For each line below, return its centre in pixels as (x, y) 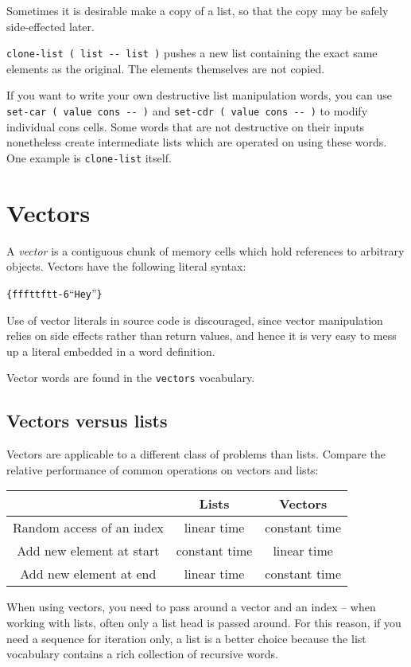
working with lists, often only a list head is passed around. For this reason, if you (204, 622)
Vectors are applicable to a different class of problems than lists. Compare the (196, 454)
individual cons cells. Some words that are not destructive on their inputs (186, 126)
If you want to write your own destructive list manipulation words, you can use (200, 95)
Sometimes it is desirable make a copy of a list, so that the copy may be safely (198, 10)
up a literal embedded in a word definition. (111, 351)
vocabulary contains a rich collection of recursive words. (142, 654)
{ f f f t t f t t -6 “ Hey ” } (54, 293)
